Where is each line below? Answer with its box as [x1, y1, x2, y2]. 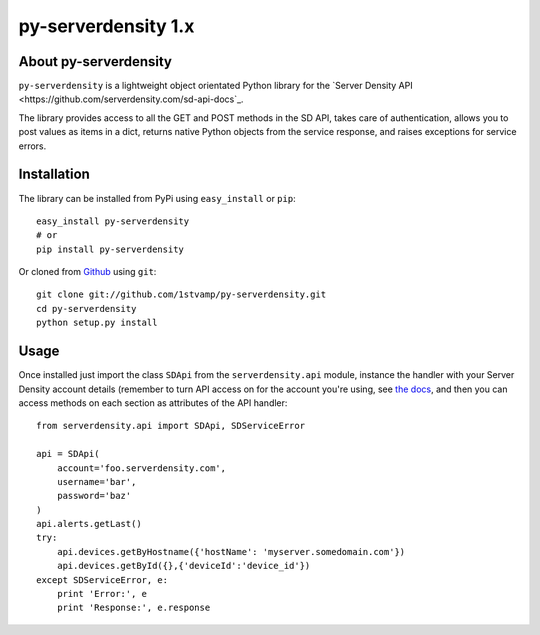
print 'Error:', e [56, 588, 148, 600]
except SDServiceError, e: [36, 574, 169, 585]
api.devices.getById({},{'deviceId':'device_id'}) [56, 560, 311, 572]
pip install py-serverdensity [36, 243, 185, 255]
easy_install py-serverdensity [36, 215, 190, 227]
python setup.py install [36, 317, 158, 329]
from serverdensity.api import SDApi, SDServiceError [36, 420, 305, 432]
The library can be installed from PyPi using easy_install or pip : [18, 192, 296, 204]
